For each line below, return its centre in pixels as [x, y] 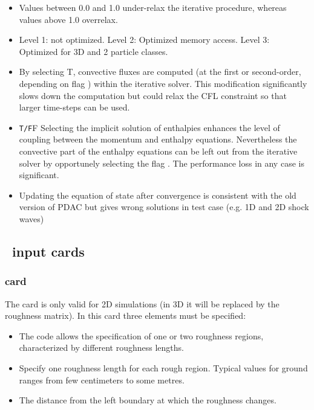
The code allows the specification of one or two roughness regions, [141, 335]
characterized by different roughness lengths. [102, 348]
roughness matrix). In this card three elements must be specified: [126, 316]
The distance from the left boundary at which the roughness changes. [148, 400]
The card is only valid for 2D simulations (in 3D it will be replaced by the [142, 303]
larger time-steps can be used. [74, 107]
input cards [48, 251]
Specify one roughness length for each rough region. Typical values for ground [163, 367]
